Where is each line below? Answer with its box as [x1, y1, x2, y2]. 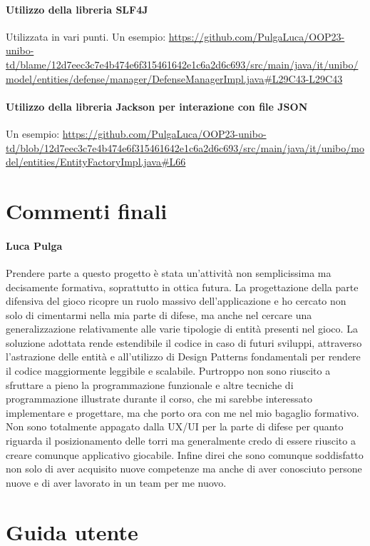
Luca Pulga [6, 238, 63, 253]
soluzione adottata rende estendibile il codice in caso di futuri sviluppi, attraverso [6, 335, 362, 350]
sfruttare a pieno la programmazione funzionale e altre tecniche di [6, 377, 294, 392]
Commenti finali [6, 196, 168, 225]
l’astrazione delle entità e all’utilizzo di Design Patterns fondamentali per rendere [6, 349, 361, 364]
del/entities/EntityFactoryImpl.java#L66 [6, 154, 186, 169]
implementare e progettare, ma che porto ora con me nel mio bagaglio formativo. [6, 405, 359, 420]
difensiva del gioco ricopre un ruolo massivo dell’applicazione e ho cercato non [6, 293, 346, 308]
